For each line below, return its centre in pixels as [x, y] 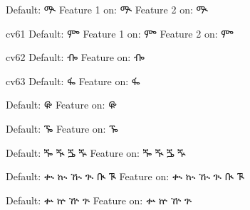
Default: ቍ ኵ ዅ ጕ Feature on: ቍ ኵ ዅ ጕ [99, 200]
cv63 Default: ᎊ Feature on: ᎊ [73, 81]
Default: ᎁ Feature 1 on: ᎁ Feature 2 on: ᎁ [107, 9]
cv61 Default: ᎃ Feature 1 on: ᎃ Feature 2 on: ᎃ [120, 33]
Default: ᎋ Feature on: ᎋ [61, 105]
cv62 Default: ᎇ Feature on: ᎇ [75, 57]
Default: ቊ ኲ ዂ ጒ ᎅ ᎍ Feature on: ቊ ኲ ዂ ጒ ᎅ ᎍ [125, 176]
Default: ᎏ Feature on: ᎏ [62, 128]
